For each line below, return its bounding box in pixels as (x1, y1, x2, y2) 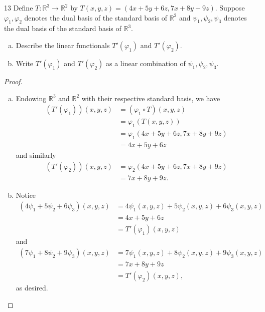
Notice (16, 189, 36, 200)
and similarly (16, 149, 56, 160)
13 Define (4, 3, 33, 13)
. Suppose (215, 3, 245, 13)
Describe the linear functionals (16, 40, 110, 50)
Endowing (16, 93, 47, 103)
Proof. (4, 76, 23, 86)
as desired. (16, 282, 48, 292)
